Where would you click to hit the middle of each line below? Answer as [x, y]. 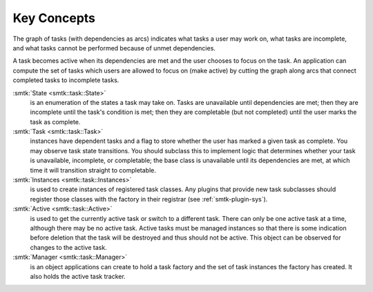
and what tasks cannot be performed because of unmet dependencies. [114, 48]
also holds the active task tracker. [78, 276]
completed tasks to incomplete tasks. [66, 80]
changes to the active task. [68, 247]
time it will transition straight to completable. [93, 170]
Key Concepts [54, 18]
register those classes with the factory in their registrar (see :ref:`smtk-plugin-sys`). [149, 199]
